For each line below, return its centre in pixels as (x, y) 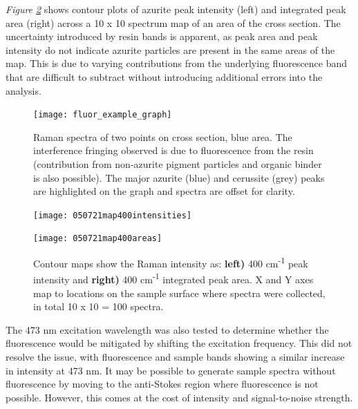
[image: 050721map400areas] (98, 239)
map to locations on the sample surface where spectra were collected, (179, 293)
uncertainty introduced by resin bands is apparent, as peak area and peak (162, 36)
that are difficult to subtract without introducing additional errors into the (164, 76)
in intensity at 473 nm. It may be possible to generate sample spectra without (171, 370)
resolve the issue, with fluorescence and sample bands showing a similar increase (175, 356)
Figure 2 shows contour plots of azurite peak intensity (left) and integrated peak (176, 9)
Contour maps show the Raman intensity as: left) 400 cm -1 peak (171, 262)
